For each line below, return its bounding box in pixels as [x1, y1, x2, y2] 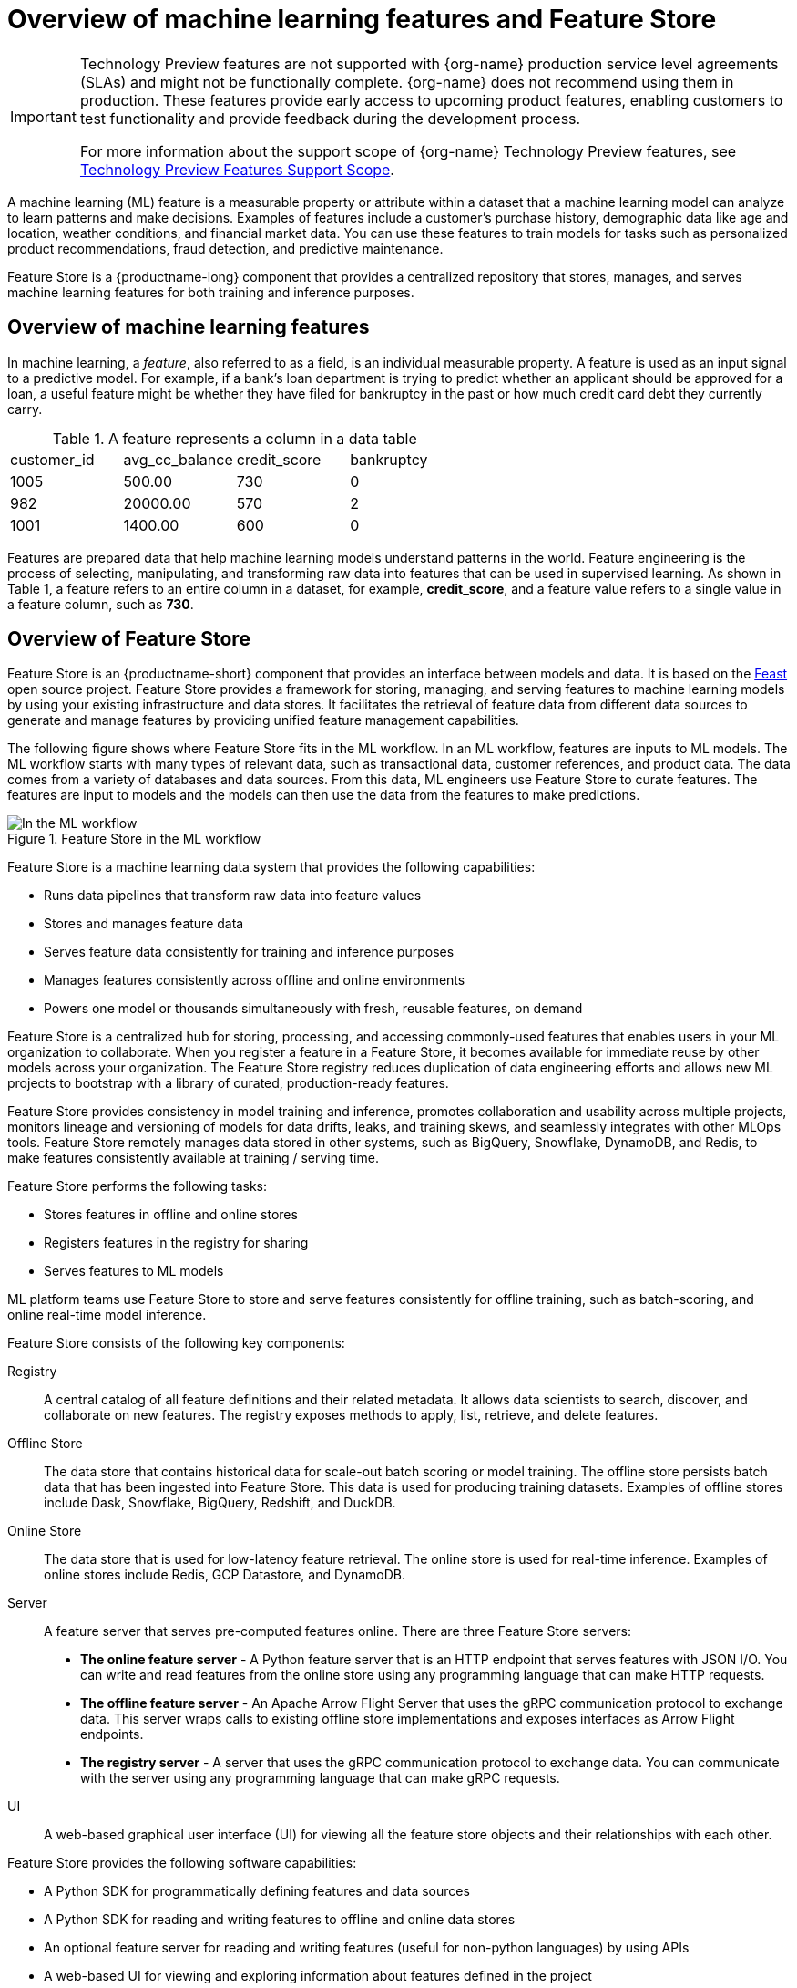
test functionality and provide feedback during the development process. [79, 109, 581, 128]
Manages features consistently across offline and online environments [44, 972, 465, 989]
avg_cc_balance [123, 450, 233, 469]
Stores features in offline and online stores [44, 1206, 298, 1223]
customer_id [10, 450, 95, 469]
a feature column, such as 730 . [7, 595, 194, 612]
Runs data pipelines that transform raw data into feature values [44, 887, 422, 904]
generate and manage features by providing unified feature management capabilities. [7, 712, 519, 729]
